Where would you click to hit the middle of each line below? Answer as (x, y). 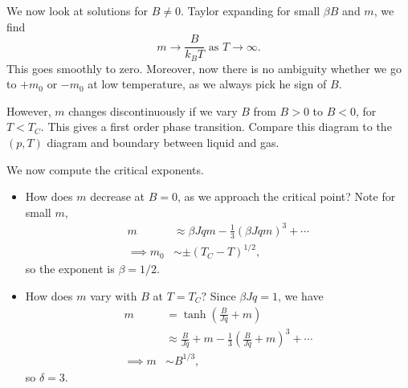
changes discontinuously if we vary (153, 110)
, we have (300, 295)
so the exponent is (70, 269)
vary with (114, 295)
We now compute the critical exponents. (105, 169)
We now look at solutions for (77, 10)
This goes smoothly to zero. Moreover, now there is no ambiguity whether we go (204, 68)
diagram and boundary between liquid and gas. (163, 143)
